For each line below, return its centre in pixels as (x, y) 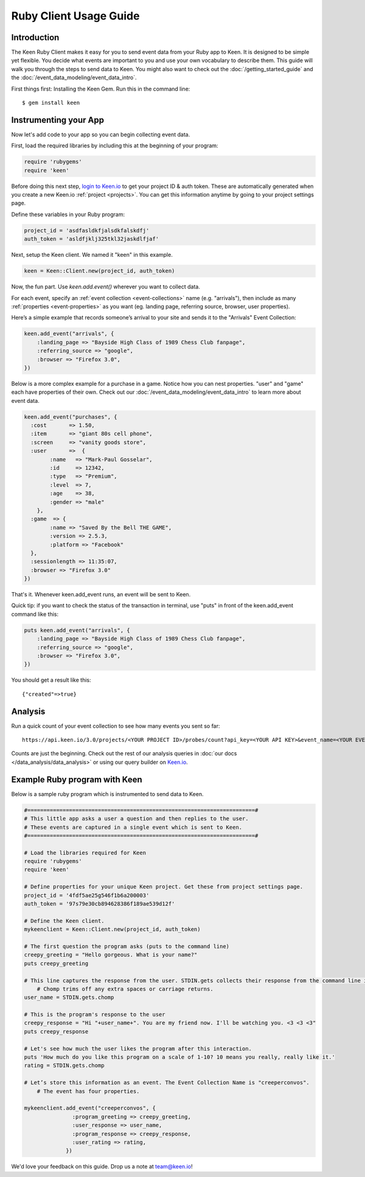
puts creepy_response (56, 1031)
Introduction (35, 37)
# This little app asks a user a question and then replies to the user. (136, 819)
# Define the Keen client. (64, 921)
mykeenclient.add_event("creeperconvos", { (90, 1108)
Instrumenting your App (58, 120)
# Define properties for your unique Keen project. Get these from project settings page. (164, 887)
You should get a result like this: (51, 680)
